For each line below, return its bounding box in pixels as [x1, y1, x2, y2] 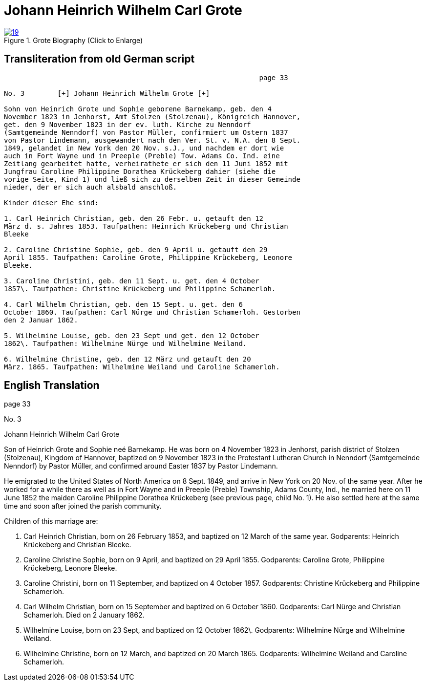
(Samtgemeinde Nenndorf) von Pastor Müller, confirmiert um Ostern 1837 [4, 128, 288, 136]
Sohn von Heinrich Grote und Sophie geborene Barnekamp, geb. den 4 [4, 105, 272, 113]
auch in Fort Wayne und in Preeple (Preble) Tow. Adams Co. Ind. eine [4, 151, 280, 160]
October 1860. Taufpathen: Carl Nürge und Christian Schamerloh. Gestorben [4, 308, 300, 316]
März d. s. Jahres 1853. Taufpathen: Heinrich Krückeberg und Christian [4, 222, 288, 230]
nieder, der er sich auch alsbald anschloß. [4, 183, 177, 191]
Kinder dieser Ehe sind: [4, 198, 99, 207]
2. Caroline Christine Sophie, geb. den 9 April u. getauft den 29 [4, 245, 268, 254]
